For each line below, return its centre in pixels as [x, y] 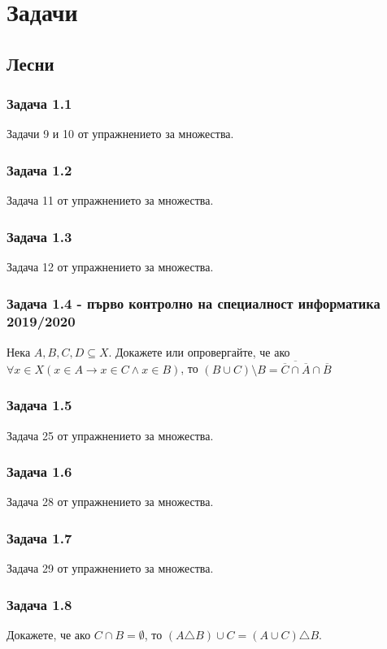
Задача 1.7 [39, 537]
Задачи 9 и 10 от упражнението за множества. [120, 134]
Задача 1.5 [39, 405]
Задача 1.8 [39, 604]
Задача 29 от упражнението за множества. [110, 568]
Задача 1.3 [39, 236]
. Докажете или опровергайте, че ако [199, 351]
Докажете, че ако [49, 635]
